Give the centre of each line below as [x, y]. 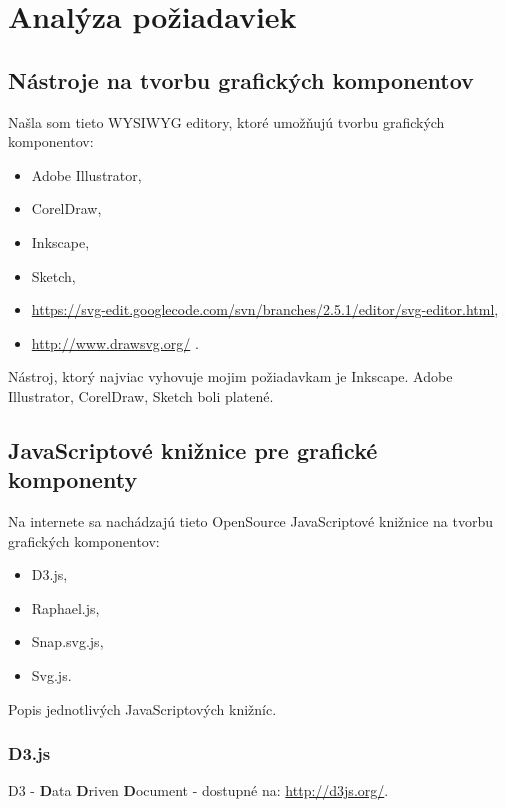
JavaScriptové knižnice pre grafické [193, 449]
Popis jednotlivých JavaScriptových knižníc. [142, 708]
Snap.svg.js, [67, 641]
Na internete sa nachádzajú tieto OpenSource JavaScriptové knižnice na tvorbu [250, 521]
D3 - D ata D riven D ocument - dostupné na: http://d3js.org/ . [198, 790]
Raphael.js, [65, 607]
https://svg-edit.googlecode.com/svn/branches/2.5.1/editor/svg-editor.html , [265, 309]
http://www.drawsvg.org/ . [115, 342]
